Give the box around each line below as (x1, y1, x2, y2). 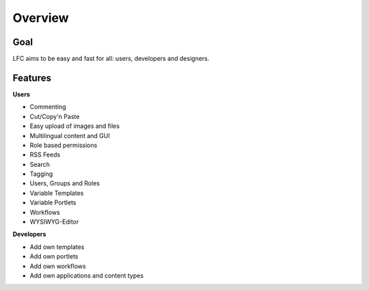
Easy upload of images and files (29, 122, 120, 130)
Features (12, 72, 51, 83)
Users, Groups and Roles (29, 179, 100, 187)
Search (29, 160, 51, 168)
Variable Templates (29, 189, 84, 197)
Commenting (29, 103, 66, 111)
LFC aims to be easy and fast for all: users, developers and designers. (12, 55, 210, 63)
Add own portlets (29, 252, 79, 261)
